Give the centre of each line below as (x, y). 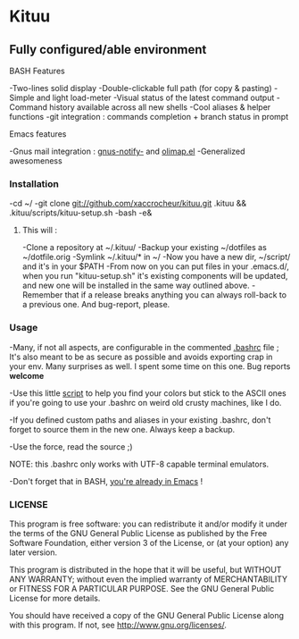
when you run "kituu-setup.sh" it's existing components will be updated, (155, 276)
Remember (42, 295)
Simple (22, 97)
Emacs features (38, 134)
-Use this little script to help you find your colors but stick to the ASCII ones (148, 393)
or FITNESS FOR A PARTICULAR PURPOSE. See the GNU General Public (142, 588)
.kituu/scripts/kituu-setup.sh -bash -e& (81, 213)
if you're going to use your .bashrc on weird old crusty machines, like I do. (145, 402)
